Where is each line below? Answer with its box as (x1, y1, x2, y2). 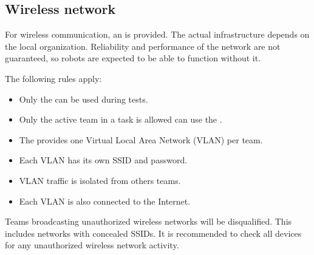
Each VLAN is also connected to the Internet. (19, 194, 191, 207)
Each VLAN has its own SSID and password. (19, 154, 188, 166)
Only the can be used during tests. (19, 92, 148, 105)
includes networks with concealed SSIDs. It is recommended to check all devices (5, 226, 302, 239)
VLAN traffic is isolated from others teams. (19, 174, 181, 186)
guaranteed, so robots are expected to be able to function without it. (5, 52, 261, 64)
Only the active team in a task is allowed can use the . (19, 113, 222, 126)
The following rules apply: (5, 72, 102, 84)
